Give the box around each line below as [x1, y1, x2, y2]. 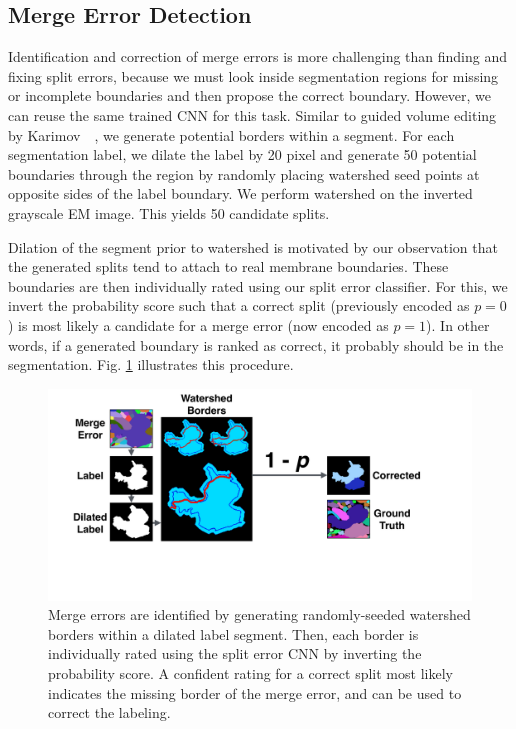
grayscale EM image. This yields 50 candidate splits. [8, 202, 330, 223]
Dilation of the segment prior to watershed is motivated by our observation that [8, 236, 498, 257]
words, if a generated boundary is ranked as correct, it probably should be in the [8, 334, 504, 355]
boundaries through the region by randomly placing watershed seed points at [8, 163, 480, 184]
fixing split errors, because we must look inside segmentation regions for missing [8, 65, 499, 86]
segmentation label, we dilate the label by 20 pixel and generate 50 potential [8, 144, 477, 165]
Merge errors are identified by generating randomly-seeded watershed [48, 604, 471, 625]
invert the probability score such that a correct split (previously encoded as [8, 295, 470, 316]
